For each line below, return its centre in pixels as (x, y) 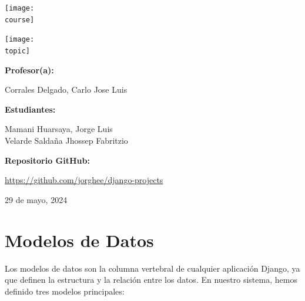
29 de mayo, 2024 (36, 199)
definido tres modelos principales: (65, 291)
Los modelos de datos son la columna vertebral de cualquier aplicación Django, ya (152, 268)
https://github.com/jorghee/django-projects (84, 180)
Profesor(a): (29, 70)
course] (20, 20)
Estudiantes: (30, 109)
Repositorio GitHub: (47, 160)
